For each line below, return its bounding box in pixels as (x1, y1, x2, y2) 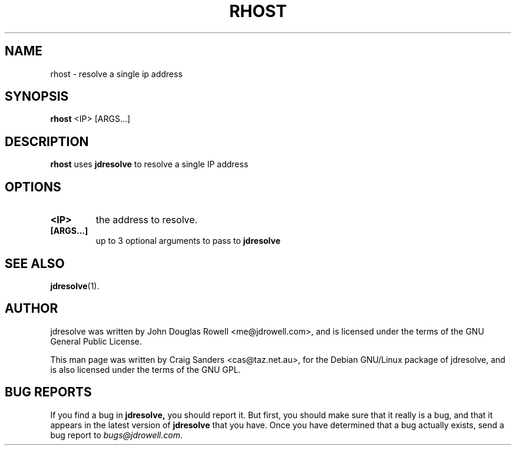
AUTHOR (5, 301, 58, 316)
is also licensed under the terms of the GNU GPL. (50, 364, 241, 375)
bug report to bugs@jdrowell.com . (50, 429, 183, 440)
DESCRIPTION (5, 134, 89, 149)
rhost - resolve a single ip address (50, 68, 183, 79)
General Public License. (50, 336, 142, 346)
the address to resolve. (95, 214, 198, 226)
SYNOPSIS (5, 89, 69, 104)
